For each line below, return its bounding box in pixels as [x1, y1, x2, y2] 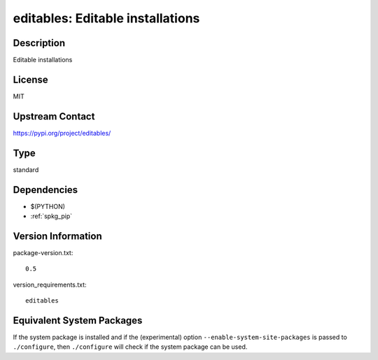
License [13, 73, 48, 85]
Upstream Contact [13, 110, 95, 122]
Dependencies [13, 184, 78, 196]
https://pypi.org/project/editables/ [13, 129, 111, 137]
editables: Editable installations [13, 10, 200, 26]
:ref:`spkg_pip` [30, 212, 73, 220]
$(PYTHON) [30, 202, 66, 210]
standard [13, 165, 39, 174]
